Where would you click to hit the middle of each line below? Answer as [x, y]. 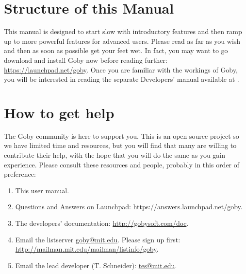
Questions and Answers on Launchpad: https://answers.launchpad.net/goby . [129, 207]
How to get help [59, 112]
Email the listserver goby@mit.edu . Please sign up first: [98, 239]
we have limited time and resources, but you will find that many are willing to [120, 145]
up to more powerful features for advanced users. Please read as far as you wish [122, 41]
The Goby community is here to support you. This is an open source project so [122, 136]
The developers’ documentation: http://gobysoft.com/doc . [102, 223]
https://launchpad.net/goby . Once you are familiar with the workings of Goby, [121, 69]
